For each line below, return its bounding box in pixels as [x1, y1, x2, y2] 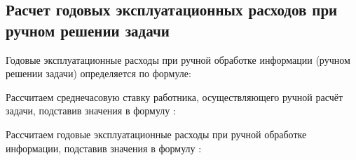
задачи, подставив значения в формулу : [6, 103, 176, 118]
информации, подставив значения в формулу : [6, 140, 202, 155]
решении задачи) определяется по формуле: [6, 66, 191, 81]
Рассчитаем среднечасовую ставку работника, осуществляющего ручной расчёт [6, 89, 343, 104]
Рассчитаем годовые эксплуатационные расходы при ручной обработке [6, 126, 307, 141]
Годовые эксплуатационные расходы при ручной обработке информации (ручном [6, 52, 350, 67]
